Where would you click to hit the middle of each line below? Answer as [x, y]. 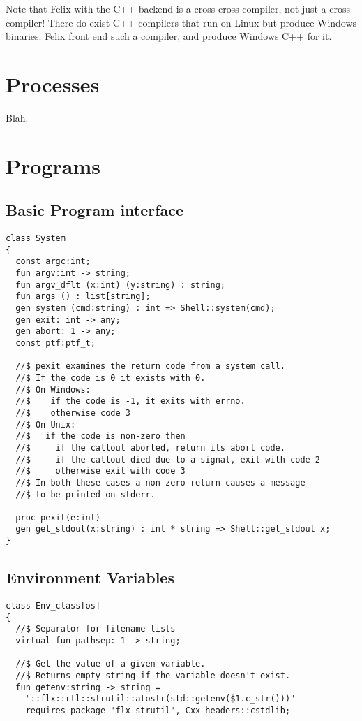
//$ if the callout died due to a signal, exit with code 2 [168, 459]
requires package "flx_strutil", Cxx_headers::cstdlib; [158, 710]
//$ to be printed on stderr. [85, 494]
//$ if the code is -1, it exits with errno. [130, 401]
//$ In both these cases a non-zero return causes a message [160, 482]
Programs [53, 165]
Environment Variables [90, 577]
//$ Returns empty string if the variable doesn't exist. [153, 675]
